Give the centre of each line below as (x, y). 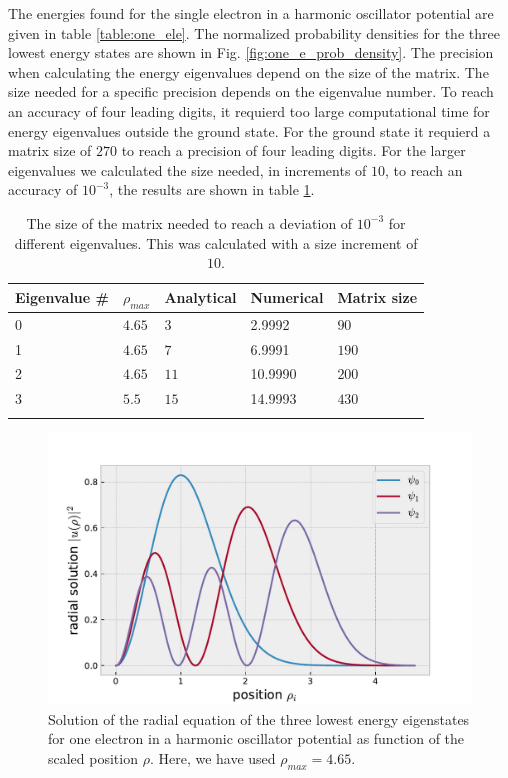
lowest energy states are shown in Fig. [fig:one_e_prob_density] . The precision (251, 52)
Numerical (287, 297)
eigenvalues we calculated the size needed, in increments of (187, 169)
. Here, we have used (212, 757)
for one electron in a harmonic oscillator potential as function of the (256, 738)
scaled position (93, 757)
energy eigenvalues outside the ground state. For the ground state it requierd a (249, 130)
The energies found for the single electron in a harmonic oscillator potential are (251, 13)
